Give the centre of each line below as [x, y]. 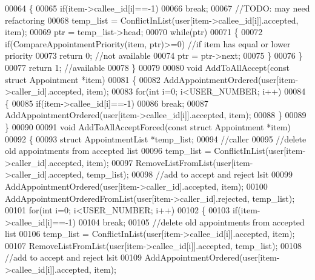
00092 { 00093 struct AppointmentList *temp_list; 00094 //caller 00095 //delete [156, 138]
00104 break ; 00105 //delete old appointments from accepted [191, 222]
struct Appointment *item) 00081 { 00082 [83, 79]
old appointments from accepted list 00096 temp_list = [108, 151]
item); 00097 [110, 162]
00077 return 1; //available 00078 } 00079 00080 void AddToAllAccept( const [147, 67]
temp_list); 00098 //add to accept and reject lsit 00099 [190, 174]
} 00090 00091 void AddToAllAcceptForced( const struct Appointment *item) [148, 126]
